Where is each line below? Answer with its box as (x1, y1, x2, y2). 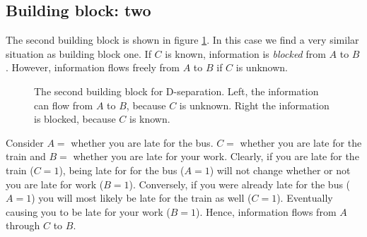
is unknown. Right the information (179, 97, 330, 112)
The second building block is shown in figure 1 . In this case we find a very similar (6, 32, 359, 47)
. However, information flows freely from (6, 60, 180, 75)
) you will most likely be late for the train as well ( (31, 190, 252, 205)
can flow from (34, 97, 93, 112)
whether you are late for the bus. (71, 135, 214, 150)
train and (6, 149, 46, 164)
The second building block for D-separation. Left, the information (34, 83, 319, 98)
